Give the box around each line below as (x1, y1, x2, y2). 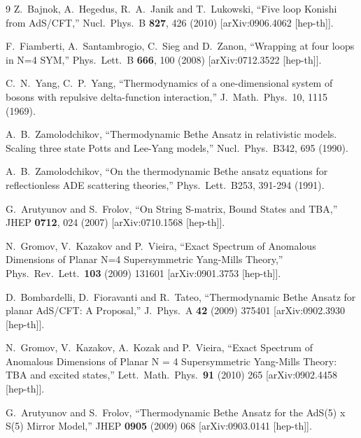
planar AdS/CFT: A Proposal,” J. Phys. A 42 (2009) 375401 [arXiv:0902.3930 (6, 303, 346, 318)
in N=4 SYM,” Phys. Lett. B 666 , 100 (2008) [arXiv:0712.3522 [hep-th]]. (6, 52, 322, 66)
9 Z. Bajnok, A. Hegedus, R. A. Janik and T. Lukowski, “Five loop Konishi (6, 1, 337, 15)
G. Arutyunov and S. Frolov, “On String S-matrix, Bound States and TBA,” (6, 201, 338, 216)
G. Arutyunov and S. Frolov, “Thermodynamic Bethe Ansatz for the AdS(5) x (6, 404, 346, 419)
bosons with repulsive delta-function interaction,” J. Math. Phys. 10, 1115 (6, 89, 328, 104)
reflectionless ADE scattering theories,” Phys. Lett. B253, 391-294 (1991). (6, 177, 325, 192)
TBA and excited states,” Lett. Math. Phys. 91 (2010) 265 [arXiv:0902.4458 (6, 367, 337, 382)
